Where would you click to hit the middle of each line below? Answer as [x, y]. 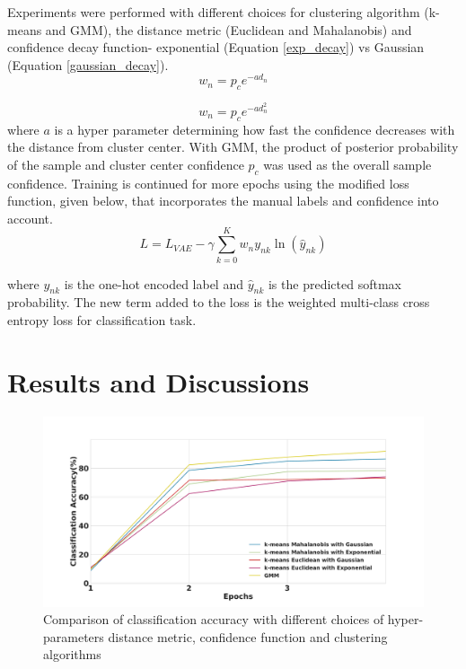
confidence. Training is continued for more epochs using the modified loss [208, 183]
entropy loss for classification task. [102, 319]
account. [30, 218]
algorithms [72, 654]
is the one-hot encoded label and [154, 283]
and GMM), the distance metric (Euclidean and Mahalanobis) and [229, 29]
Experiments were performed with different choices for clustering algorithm [214, 12]
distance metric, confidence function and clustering [248, 636]
